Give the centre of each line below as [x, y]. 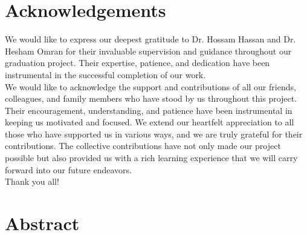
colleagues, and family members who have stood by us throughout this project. [151, 98]
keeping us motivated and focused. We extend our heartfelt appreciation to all [150, 122]
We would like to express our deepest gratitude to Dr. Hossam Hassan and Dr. [150, 39]
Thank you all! [32, 181]
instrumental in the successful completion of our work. [105, 74]
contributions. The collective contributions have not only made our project [143, 146]
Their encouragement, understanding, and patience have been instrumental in [149, 110]
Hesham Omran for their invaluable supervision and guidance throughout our [148, 51]
